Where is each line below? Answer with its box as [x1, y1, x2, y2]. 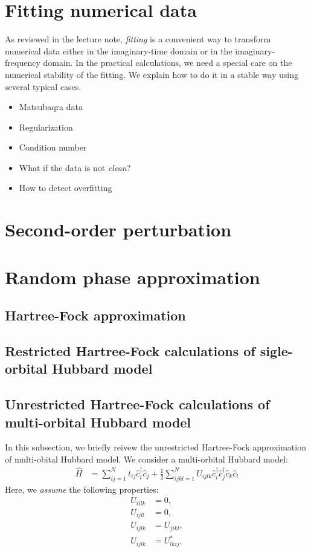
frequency [5, 56, 40, 69]
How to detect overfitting [19, 181, 112, 194]
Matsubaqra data [19, 100, 83, 113]
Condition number [19, 141, 87, 154]
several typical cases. [5, 80, 82, 93]
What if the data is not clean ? [19, 161, 131, 174]
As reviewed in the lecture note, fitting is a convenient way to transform [5, 33, 271, 45]
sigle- [260, 341, 293, 360]
